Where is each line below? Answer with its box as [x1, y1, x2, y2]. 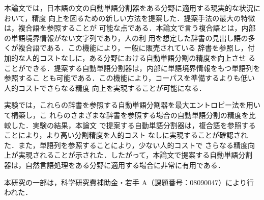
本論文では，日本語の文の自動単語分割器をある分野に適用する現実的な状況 [4, 3, 253, 13]
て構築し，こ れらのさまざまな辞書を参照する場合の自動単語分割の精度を [4, 109, 249, 120]
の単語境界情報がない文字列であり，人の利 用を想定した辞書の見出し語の [4, 32, 248, 43]
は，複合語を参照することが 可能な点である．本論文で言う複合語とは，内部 [4, 22, 256, 33]
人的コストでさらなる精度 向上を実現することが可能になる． [4, 82, 206, 93]
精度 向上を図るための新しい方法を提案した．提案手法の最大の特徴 [32, 12, 255, 23]
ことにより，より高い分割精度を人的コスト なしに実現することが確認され [4, 130, 248, 140]
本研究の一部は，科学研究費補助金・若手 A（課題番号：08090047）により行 [4, 177, 254, 187]
